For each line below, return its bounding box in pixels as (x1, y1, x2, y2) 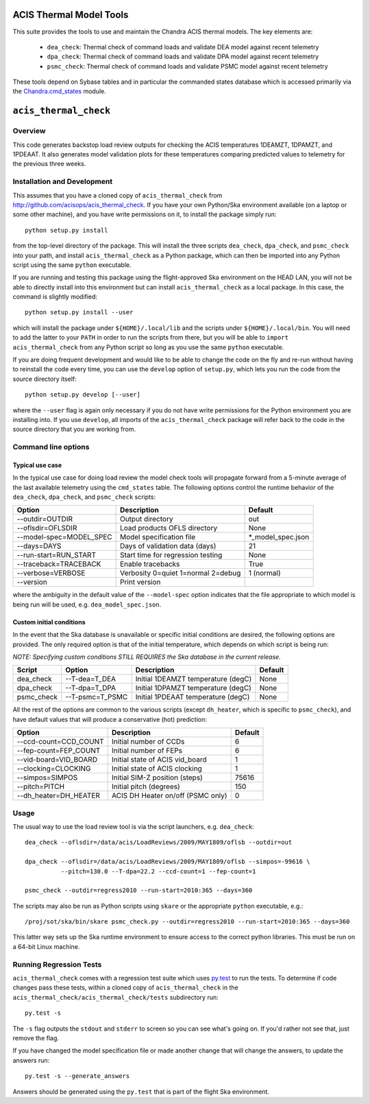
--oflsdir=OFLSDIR (16, 524, 77, 533)
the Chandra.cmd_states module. (12, 87, 106, 95)
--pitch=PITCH (16, 782, 65, 792)
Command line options (12, 443, 90, 452)
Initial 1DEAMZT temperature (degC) (135, 674, 252, 684)
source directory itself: (12, 375, 77, 383)
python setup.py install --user (25, 309, 134, 316)
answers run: (12, 1056, 50, 1064)
